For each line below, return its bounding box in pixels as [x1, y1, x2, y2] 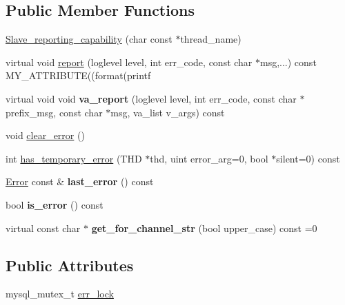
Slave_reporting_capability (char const [6, 32, 172, 46]
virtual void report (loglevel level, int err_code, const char [6, 54, 253, 69]
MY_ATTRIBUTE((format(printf [6, 68, 151, 83]
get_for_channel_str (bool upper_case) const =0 [91, 220, 317, 235]
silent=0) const [276, 151, 340, 165]
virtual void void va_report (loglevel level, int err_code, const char [6, 91, 297, 105]
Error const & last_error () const [6, 174, 154, 189]
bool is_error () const [6, 197, 103, 211]
